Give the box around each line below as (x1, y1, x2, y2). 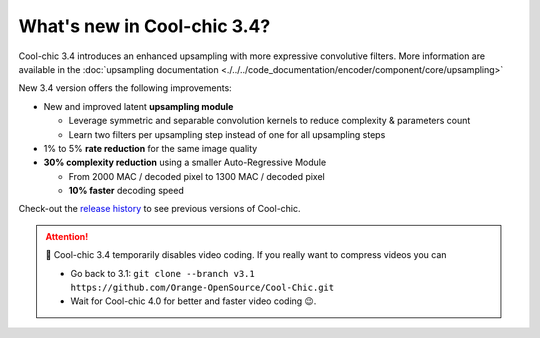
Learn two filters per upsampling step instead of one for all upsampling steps (68, 128, 386, 140)
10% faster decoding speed (68, 185, 184, 197)
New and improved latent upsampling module (43, 100, 234, 112)
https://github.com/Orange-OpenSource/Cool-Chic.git (70, 282, 335, 294)
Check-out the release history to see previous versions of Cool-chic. (18, 203, 301, 215)
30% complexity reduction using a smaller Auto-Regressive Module (43, 156, 327, 169)
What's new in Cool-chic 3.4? (18, 15, 271, 37)
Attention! (45, 230, 89, 242)
